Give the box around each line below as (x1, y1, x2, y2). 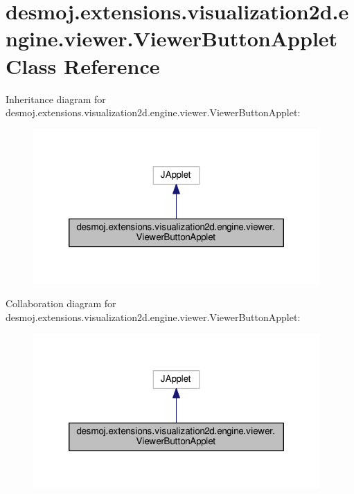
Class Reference (6, 51, 160, 80)
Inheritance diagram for (6, 91, 106, 106)
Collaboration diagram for (6, 296, 116, 311)
